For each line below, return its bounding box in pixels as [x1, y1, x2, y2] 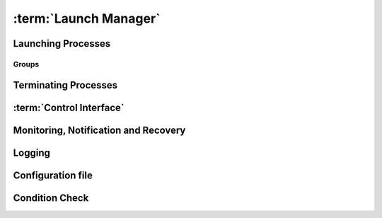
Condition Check [13, 192, 89, 204]
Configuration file [13, 169, 93, 181]
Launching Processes [13, 38, 111, 50]
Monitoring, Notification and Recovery [13, 124, 186, 136]
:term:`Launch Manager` [13, 11, 161, 26]
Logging [13, 147, 51, 159]
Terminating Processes [13, 79, 118, 91]
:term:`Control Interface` [13, 101, 125, 113]
